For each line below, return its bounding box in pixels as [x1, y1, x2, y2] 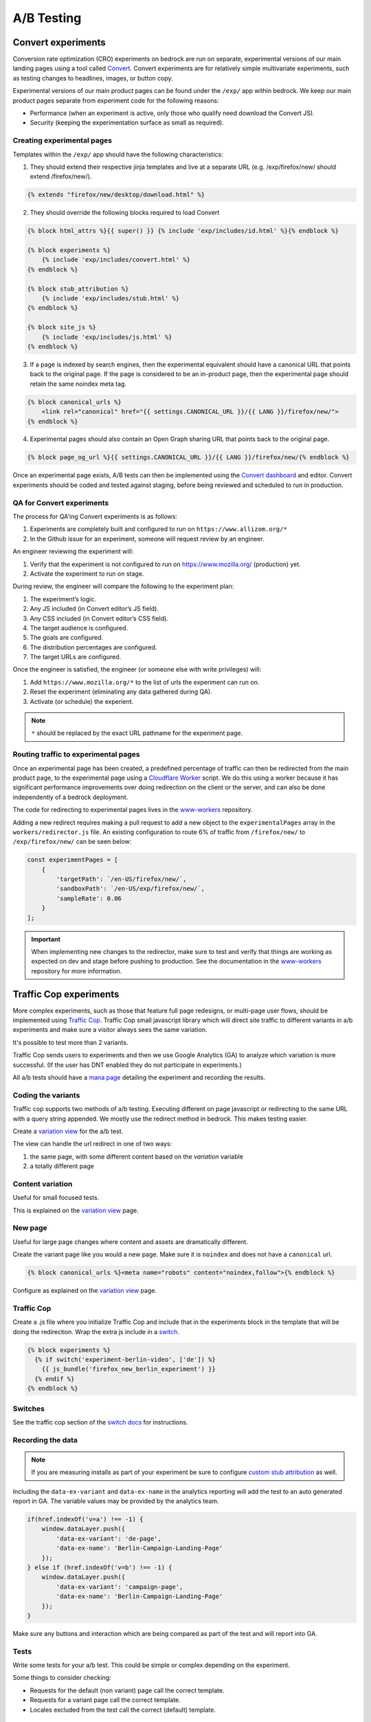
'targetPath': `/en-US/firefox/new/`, [56, 875, 187, 883]
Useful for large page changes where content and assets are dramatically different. [12, 1237, 249, 1246]
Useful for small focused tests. [12, 1194, 100, 1202]
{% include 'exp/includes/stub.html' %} [41, 295, 180, 302]
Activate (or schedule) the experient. [30, 697, 134, 705]
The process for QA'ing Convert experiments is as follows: [12, 512, 178, 520]
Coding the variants [12, 1090, 80, 1100]
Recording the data [12, 1435, 78, 1444]
